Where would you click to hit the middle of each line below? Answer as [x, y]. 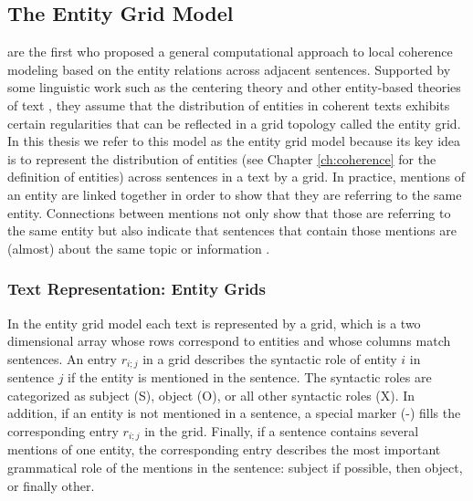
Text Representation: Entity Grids [137, 289]
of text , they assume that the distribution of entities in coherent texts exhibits [229, 104]
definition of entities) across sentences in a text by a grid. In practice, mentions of [236, 177]
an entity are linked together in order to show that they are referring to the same [235, 194]
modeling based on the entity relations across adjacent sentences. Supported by [229, 69]
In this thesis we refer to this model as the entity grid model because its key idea [234, 141]
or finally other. [51, 485]
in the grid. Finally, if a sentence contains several [282, 430]
